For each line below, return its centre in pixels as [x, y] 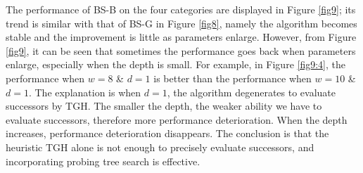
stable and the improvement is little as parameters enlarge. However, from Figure [181, 37]
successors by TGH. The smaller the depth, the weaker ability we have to [164, 106]
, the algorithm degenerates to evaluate [251, 92]
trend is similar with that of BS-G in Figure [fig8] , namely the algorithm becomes [181, 23]
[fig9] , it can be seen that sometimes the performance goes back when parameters [181, 50]
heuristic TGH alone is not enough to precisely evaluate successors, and [160, 147]
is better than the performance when [233, 78]
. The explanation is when [85, 92]
